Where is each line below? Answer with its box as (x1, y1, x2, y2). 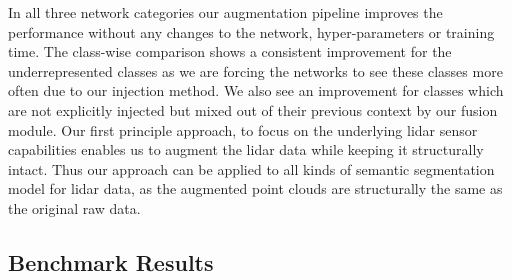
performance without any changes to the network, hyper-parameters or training (8, 21, 495, 42)
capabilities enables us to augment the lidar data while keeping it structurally (8, 139, 484, 160)
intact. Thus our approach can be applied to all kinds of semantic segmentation (8, 158, 495, 179)
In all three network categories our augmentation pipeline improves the (8, 2, 443, 22)
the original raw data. (8, 197, 141, 218)
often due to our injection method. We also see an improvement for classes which (8, 80, 504, 101)
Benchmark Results (8, 246, 214, 277)
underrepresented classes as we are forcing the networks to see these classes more (8, 60, 503, 81)
